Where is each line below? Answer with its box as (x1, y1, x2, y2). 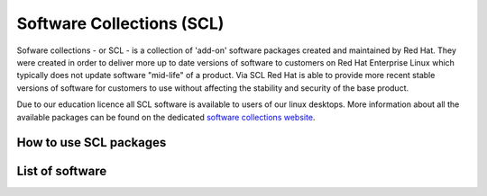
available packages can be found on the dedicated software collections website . (16, 111, 316, 122)
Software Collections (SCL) (16, 13, 225, 33)
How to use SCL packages (16, 135, 167, 150)
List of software (16, 164, 107, 179)
